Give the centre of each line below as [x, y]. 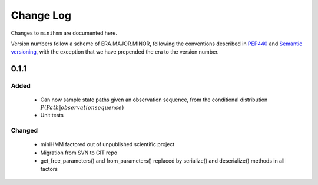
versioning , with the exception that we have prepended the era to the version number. [115, 52]
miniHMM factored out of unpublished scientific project [107, 144]
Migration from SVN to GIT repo [79, 153]
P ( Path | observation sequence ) [82, 107]
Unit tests [52, 115]
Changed [24, 131]
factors [49, 169]
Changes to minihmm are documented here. [64, 33]
